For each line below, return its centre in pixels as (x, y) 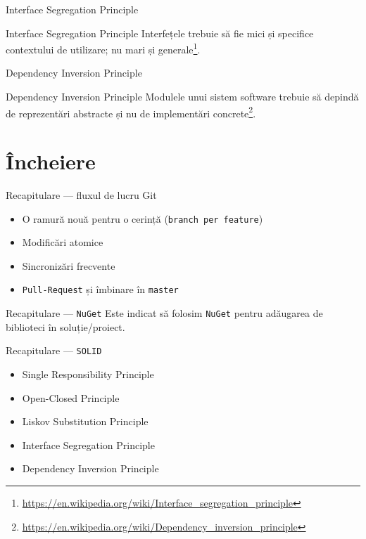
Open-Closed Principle (71, 397)
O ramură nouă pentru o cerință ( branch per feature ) (143, 218)
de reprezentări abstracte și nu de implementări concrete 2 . (131, 112)
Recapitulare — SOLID (54, 350)
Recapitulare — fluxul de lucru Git (81, 195)
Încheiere (51, 161)
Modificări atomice (63, 242)
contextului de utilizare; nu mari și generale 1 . (103, 48)
